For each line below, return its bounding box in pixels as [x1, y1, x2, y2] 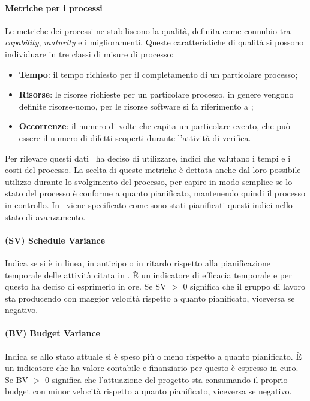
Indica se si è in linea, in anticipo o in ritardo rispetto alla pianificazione [5, 256, 270, 269]
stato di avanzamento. [5, 210, 86, 223]
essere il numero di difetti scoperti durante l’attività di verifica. [19, 131, 251, 144]
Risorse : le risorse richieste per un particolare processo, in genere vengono [19, 88, 294, 101]
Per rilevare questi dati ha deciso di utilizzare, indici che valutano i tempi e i [5, 151, 291, 164]
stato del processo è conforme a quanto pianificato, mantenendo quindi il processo [5, 187, 306, 199]
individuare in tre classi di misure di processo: [5, 47, 174, 60]
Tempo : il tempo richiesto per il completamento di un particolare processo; [19, 68, 298, 80]
